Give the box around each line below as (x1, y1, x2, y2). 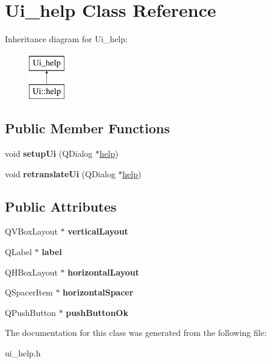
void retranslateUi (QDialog (5, 167, 116, 180)
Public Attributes (5, 197, 117, 215)
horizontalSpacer (63, 286, 134, 298)
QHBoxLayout (5, 265, 58, 278)
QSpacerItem (5, 286, 53, 298)
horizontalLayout (67, 265, 139, 278)
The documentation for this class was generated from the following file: (5, 326, 267, 339)
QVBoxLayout (5, 225, 58, 238)
